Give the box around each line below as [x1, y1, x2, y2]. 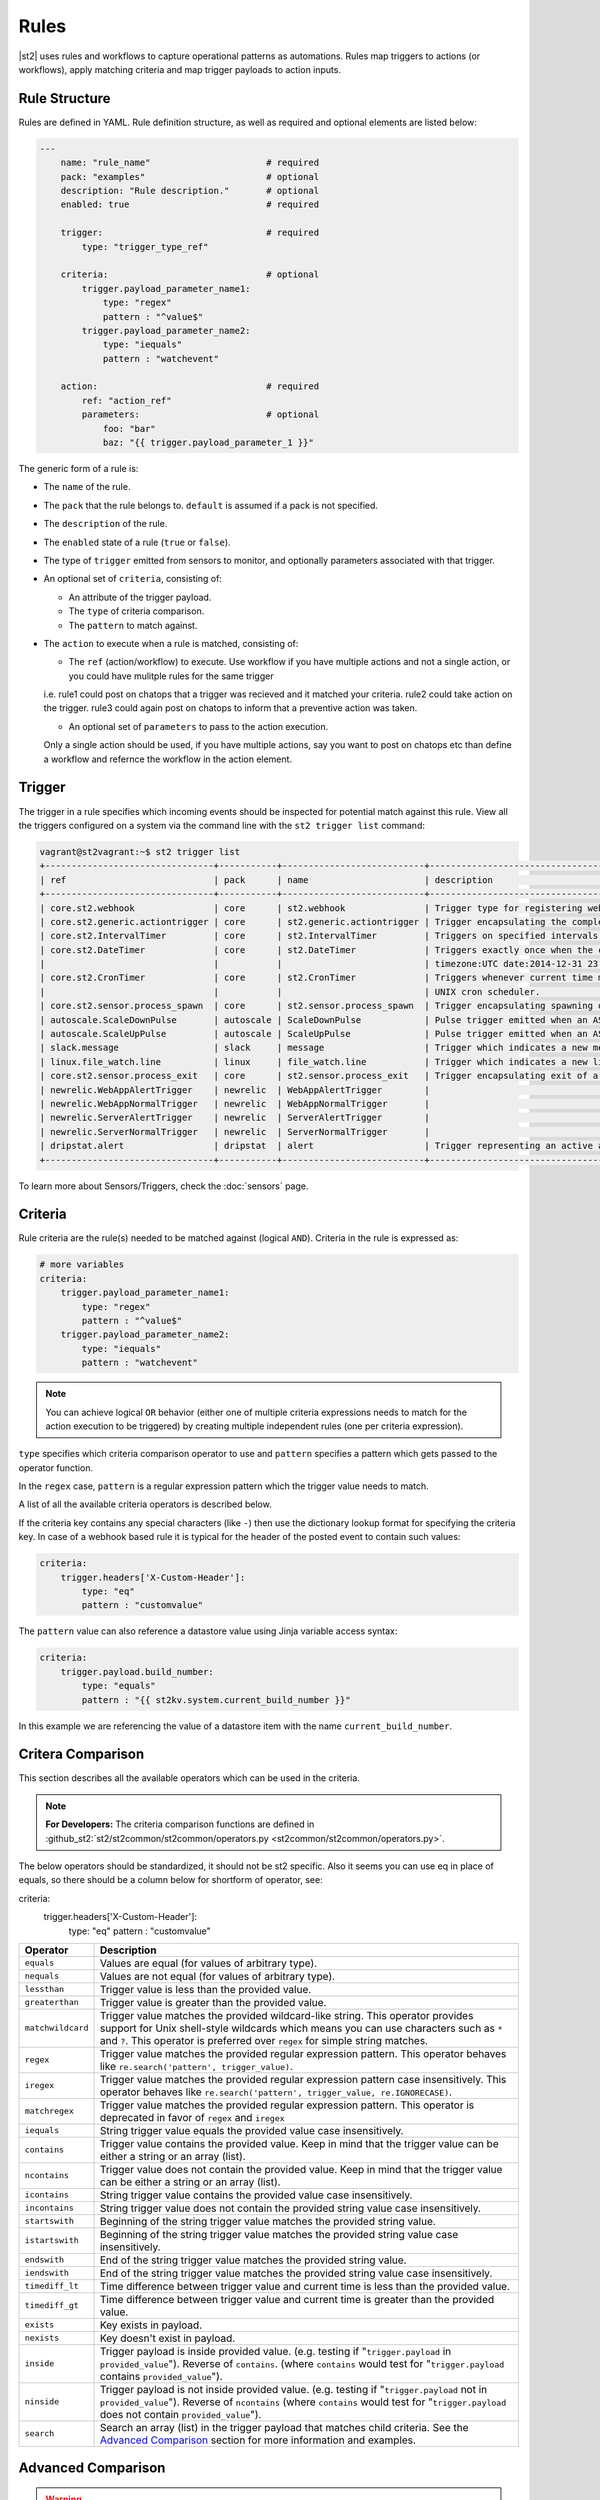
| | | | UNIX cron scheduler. [39, 986, 541, 997]
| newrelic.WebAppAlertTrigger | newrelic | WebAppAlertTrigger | [39, 1084, 430, 1095]
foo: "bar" [102, 423, 157, 434]
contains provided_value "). [99, 2369, 224, 2383]
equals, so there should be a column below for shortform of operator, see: [18, 1874, 324, 1886]
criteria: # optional [60, 269, 320, 280]
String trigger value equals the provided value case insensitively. [99, 2123, 404, 2137]
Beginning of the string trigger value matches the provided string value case [99, 2227, 459, 2241]
